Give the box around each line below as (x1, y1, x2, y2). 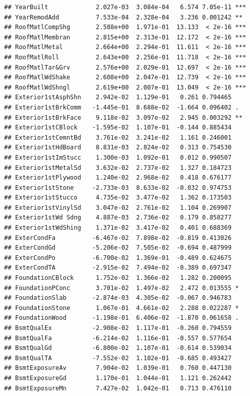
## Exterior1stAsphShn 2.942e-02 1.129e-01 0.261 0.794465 (4, 94, 232, 101)
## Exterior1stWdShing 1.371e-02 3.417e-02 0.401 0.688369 (4, 224, 232, 232)
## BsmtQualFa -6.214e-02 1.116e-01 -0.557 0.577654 (4, 334, 232, 342)
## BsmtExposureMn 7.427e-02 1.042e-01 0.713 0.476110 (4, 384, 232, 392)
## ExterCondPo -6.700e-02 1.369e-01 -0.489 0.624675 (4, 254, 232, 261)
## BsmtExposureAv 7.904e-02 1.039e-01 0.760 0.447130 (4, 364, 232, 372)
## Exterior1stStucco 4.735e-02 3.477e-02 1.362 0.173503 (4, 194, 232, 202)
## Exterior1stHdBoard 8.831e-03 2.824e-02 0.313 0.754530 (4, 144, 232, 151)
